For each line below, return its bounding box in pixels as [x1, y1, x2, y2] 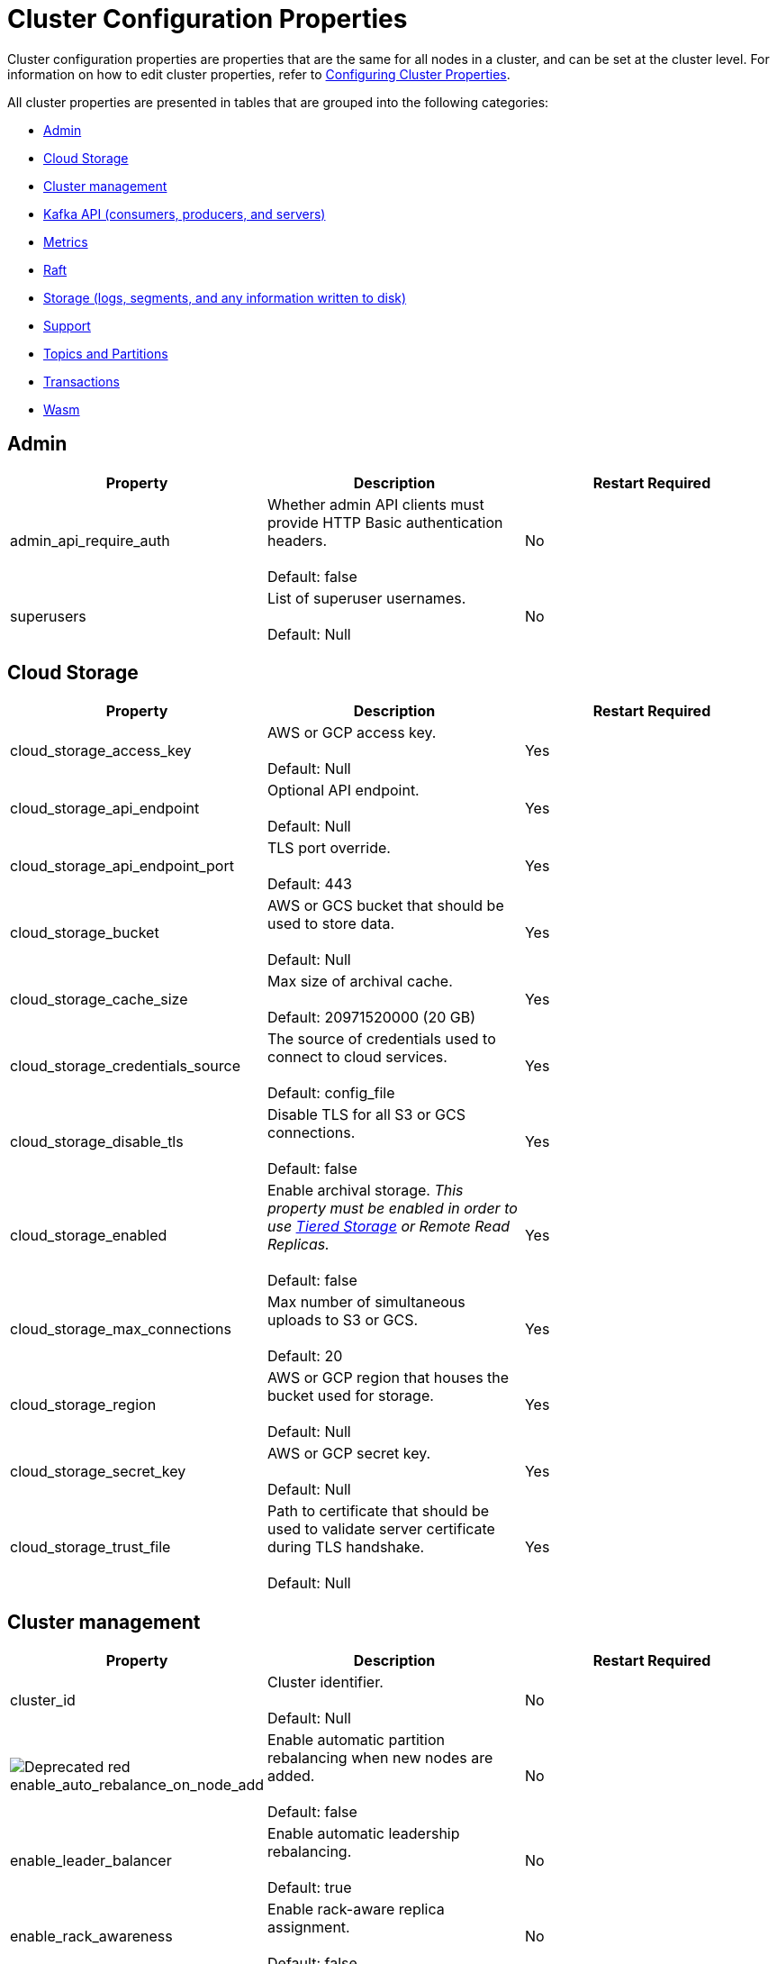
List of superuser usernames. [267, 588, 466, 607]
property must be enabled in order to [267, 1199, 518, 1218]
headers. [267, 531, 328, 550]
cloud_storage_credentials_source [10, 1057, 240, 1076]
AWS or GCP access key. [267, 723, 437, 742]
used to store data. [267, 914, 395, 933]
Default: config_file [267, 1084, 395, 1103]
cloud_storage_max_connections [10, 1320, 232, 1339]
